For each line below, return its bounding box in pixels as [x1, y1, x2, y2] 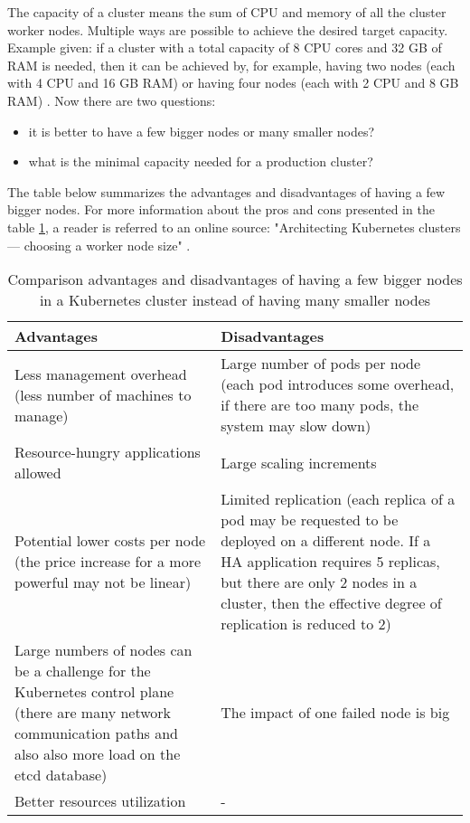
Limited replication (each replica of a [221, 488, 456, 510]
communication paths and [14, 723, 178, 744]
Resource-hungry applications [14, 441, 201, 463]
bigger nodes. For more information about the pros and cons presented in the [7, 200, 435, 219]
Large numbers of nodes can [14, 639, 193, 661]
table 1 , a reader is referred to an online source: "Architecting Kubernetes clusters [7, 217, 461, 236]
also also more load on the [14, 743, 181, 765]
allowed [14, 462, 61, 484]
